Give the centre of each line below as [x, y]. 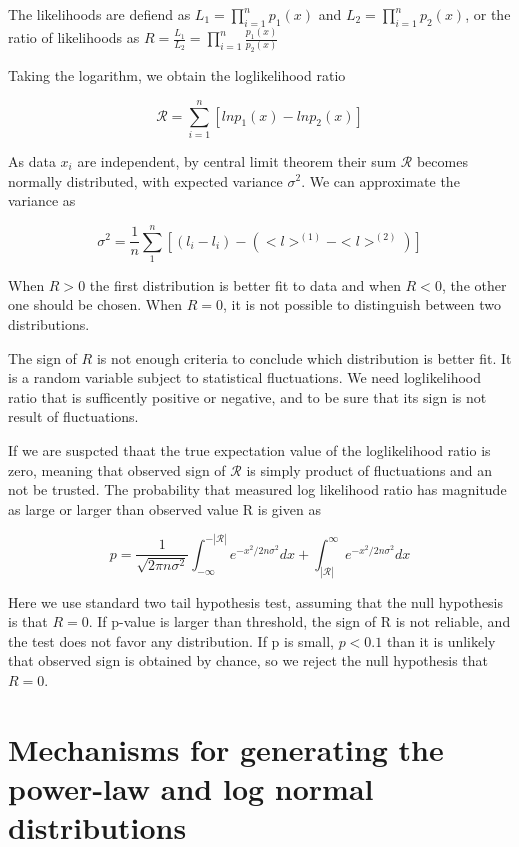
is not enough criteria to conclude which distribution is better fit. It [304, 357]
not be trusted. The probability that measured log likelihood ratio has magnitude [257, 489]
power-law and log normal [191, 788]
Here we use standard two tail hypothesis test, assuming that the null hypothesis [256, 601]
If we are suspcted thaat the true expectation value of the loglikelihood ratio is [249, 449]
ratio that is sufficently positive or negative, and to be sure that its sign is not [247, 396]
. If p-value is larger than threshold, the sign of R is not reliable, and [299, 621]
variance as [42, 200]
